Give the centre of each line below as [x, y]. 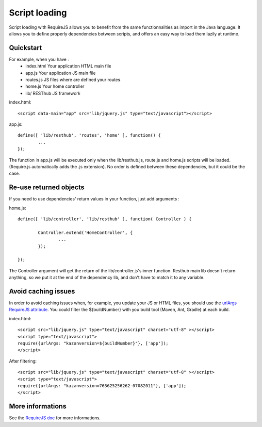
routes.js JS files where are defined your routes [73, 80]
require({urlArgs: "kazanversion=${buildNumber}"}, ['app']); [93, 343]
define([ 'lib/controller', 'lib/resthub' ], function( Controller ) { [105, 219]
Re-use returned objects [47, 188]
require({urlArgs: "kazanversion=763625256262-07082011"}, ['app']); [102, 386]
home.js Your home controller [55, 86]
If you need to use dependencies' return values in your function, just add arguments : [94, 199]
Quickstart [25, 48]
